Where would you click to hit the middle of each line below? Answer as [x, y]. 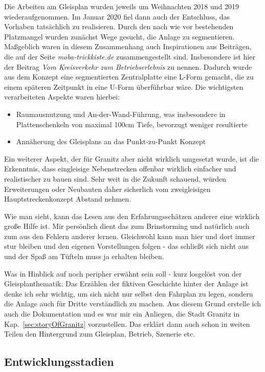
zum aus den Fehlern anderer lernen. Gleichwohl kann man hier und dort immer [130, 236]
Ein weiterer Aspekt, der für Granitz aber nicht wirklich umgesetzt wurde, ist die [131, 158]
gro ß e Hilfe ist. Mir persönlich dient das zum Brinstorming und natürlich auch [127, 226]
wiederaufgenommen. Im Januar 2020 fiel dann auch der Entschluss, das [117, 16]
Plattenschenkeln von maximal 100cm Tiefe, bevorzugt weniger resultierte [132, 124]
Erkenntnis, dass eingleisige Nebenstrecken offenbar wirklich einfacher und [120, 169]
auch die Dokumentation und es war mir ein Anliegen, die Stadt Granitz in [122, 314]
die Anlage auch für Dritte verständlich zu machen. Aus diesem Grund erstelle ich [133, 304]
